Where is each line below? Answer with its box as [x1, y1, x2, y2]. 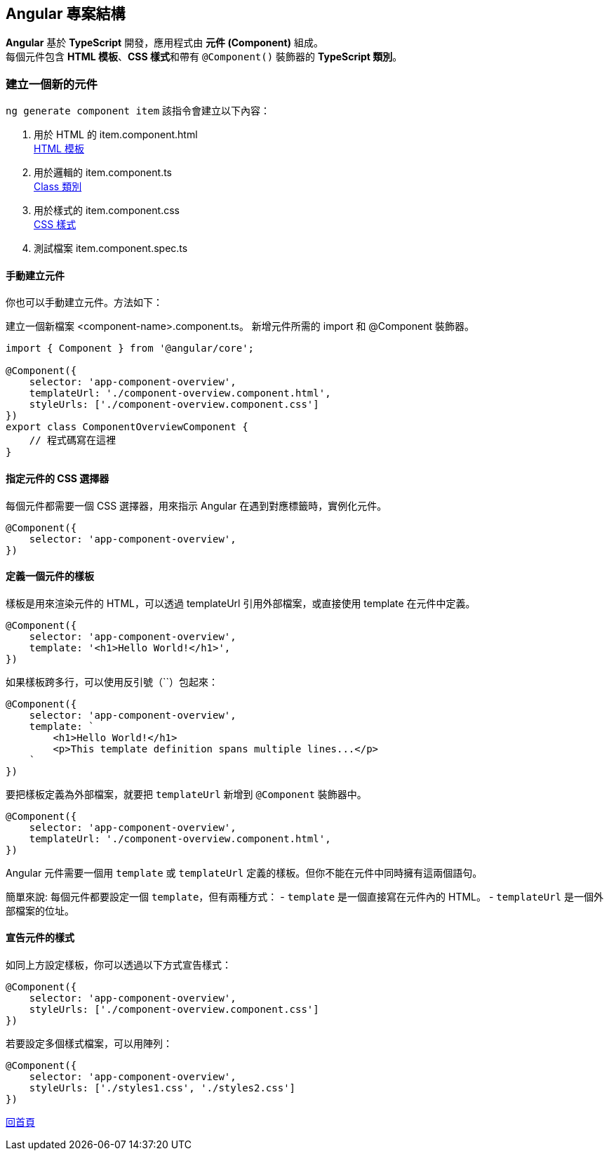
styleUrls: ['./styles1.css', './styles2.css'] [29, 1082, 296, 1094]
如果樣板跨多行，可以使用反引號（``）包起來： [6, 675, 219, 688]
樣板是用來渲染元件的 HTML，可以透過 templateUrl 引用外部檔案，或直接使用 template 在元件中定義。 [6, 597, 476, 609]
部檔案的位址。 [6, 904, 74, 917]
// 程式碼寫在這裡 [29, 434, 116, 446]
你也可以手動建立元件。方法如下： [6, 296, 163, 309]
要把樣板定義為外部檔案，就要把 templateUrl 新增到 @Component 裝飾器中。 [6, 788, 367, 800]
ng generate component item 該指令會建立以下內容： [6, 105, 271, 117]
